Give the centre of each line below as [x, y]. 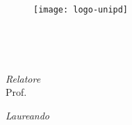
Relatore [23, 78]
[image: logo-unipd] [81, 9]
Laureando [27, 115]
